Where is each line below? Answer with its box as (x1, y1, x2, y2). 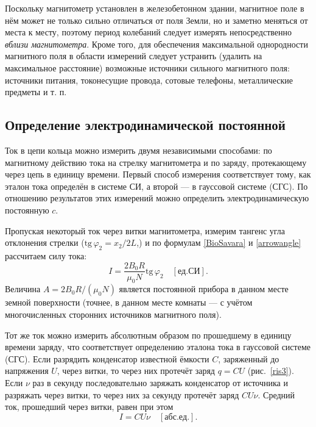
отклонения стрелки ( (5, 236, 85, 249)
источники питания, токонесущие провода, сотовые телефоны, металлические (5, 73, 293, 86)
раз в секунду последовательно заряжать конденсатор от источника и (32, 376, 288, 389)
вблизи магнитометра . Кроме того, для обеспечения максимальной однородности (5, 37, 308, 50)
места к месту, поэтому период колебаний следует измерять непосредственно (5, 26, 292, 38)
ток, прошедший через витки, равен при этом (5, 400, 174, 413)
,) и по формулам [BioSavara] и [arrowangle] (136, 236, 301, 249)
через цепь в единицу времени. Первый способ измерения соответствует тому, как (5, 168, 311, 181)
